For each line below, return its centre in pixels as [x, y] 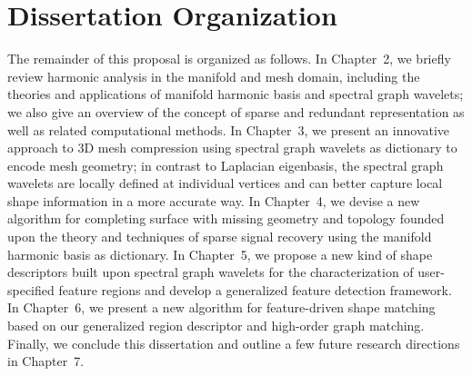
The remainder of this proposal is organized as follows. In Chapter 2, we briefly [229, 59]
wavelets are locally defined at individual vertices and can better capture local [225, 183]
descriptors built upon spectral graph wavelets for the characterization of [211, 272]
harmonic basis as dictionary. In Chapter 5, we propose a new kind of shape [220, 254]
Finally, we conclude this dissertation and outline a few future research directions [234, 343]
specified [31, 289]
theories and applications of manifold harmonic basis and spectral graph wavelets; [236, 94]
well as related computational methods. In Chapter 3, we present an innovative [229, 129]
